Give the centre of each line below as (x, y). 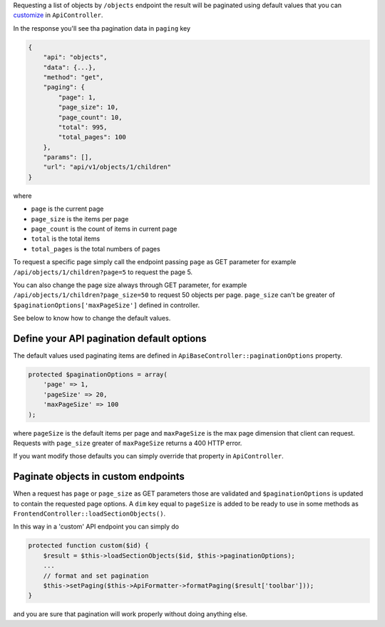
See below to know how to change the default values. (92, 318)
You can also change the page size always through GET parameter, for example (130, 285)
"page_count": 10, (90, 117)
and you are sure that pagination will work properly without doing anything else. (130, 614)
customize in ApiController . (58, 15)
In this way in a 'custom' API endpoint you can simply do (96, 527)
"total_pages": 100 (92, 137)
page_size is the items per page (80, 219)
